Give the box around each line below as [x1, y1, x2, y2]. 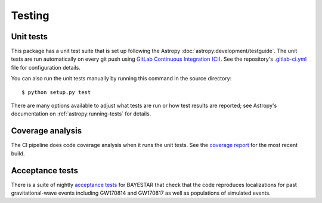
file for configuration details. [11, 64, 80, 71]
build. [11, 149, 25, 157]
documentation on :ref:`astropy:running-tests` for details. [11, 110, 151, 117]
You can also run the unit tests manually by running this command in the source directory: [11, 75, 232, 82]
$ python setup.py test [21, 89, 91, 95]
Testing [11, 9, 49, 22]
